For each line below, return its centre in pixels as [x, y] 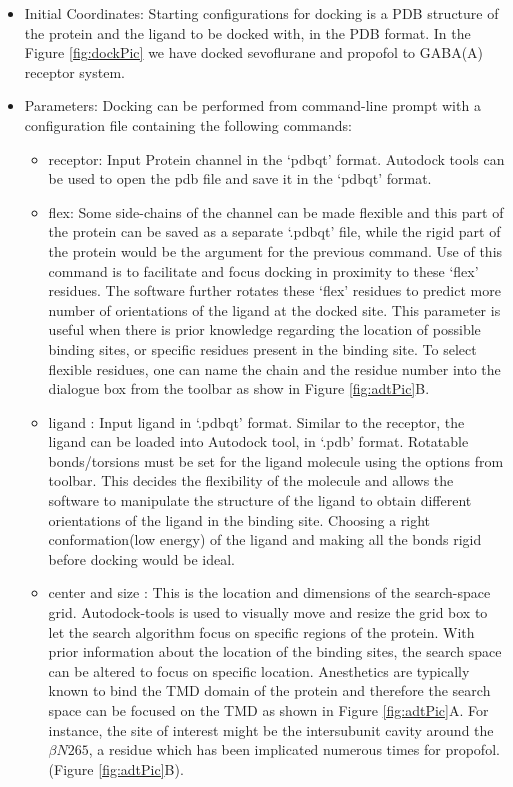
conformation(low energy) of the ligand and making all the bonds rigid [265, 539]
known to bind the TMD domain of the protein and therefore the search [269, 690]
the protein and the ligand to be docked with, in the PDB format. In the [247, 32]
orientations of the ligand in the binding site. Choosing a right [239, 519]
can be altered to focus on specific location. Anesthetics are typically [259, 670]
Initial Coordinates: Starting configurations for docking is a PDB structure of [261, 13]
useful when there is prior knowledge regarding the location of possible [264, 329]
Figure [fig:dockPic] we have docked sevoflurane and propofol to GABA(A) [254, 52]
